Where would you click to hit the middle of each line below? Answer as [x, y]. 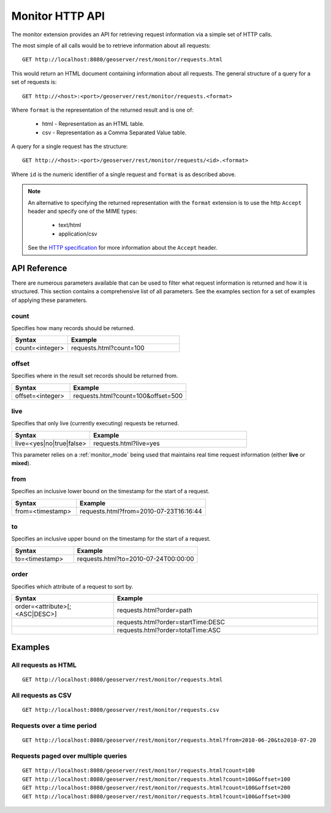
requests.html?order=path [154, 610]
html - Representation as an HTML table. [93, 124]
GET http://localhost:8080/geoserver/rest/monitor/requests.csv [121, 710]
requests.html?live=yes [126, 443]
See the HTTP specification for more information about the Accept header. [123, 248]
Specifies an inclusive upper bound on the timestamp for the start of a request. [111, 539]
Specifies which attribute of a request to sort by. [72, 587]
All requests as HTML [44, 665]
